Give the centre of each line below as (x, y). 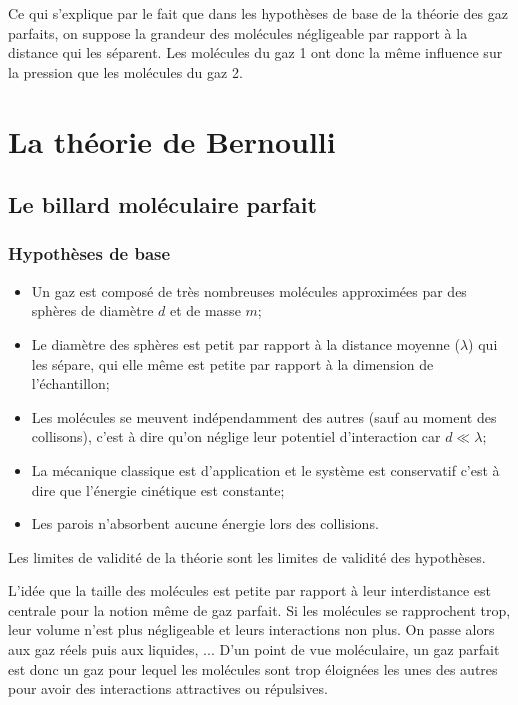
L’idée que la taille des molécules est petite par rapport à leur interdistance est (249, 590)
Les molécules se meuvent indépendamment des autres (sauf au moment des (264, 416)
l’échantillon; (70, 383)
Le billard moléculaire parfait (162, 204)
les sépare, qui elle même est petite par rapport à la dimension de (232, 363)
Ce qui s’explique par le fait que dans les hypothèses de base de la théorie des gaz (258, 13)
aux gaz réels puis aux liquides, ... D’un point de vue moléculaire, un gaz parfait (254, 649)
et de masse (205, 310)
